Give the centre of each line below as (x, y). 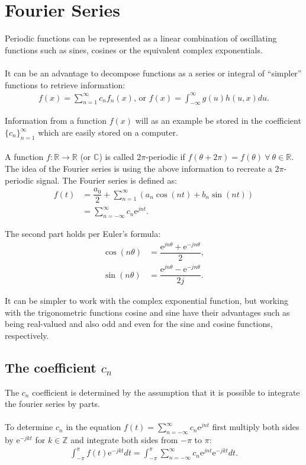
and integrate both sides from (124, 440)
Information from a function (56, 121)
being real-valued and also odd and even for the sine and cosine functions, (139, 324)
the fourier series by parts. (52, 404)
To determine (29, 427)
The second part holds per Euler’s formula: (83, 234)
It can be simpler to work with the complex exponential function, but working (146, 301)
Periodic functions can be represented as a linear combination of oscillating (141, 38)
